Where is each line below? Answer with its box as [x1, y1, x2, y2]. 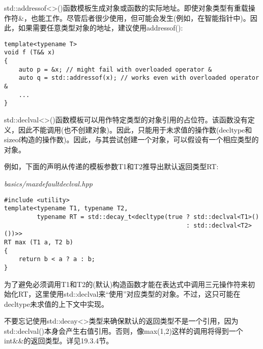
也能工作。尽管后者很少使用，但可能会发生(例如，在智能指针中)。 [31, 12, 250, 23]
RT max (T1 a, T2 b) [4, 238, 74, 246]
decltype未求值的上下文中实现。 [4, 298, 108, 309]
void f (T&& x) [4, 49, 55, 56]
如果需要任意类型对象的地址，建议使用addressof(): [18, 22, 183, 33]
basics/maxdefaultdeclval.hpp [4, 178, 93, 188]
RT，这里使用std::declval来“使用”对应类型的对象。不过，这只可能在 [18, 289, 241, 299]
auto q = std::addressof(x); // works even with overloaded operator [18, 74, 259, 82]
